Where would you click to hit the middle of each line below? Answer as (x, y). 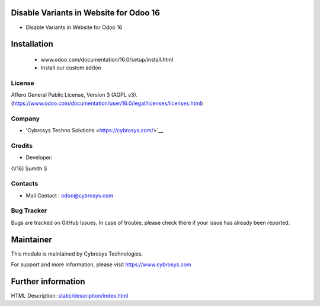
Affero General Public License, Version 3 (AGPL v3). (74, 95)
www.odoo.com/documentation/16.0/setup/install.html (107, 59)
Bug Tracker (29, 211)
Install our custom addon (71, 68)
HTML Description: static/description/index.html (70, 296)
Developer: (39, 158)
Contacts (25, 184)
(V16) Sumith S (29, 168)
